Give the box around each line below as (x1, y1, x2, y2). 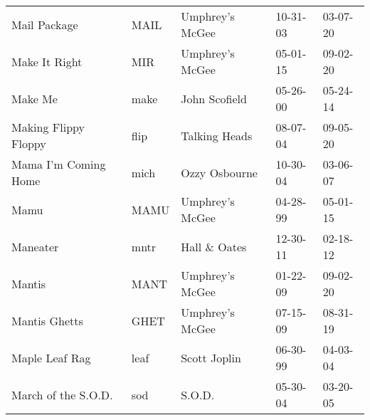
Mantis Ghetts (11, 312, 83, 329)
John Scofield (181, 90, 247, 107)
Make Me (11, 90, 58, 107)
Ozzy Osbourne (181, 164, 258, 181)
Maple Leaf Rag (11, 349, 91, 366)
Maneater (11, 238, 59, 255)
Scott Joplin (181, 349, 241, 366)
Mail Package (11, 16, 78, 33)
